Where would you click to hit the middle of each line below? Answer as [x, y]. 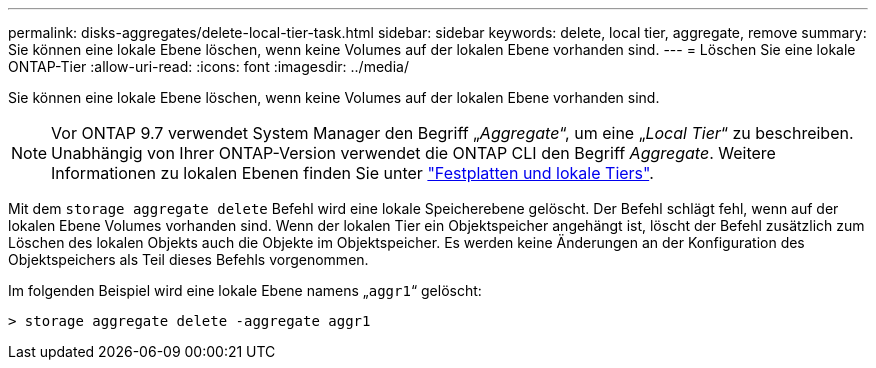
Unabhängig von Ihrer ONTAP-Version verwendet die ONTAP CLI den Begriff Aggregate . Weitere [413, 153]
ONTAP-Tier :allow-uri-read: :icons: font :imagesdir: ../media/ [208, 66]
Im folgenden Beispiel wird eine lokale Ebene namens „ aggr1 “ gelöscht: [245, 290]
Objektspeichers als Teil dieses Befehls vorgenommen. [188, 259]
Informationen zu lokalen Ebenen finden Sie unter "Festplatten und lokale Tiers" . [352, 173]
